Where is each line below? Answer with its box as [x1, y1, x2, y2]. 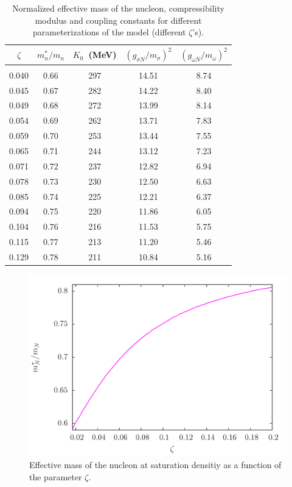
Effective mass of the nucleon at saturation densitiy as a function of [29, 458, 282, 471]
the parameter [29, 470, 82, 483]
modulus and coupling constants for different [35, 13, 202, 26]
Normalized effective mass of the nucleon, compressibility [12, 2, 224, 14]
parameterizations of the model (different [33, 26, 186, 38]
